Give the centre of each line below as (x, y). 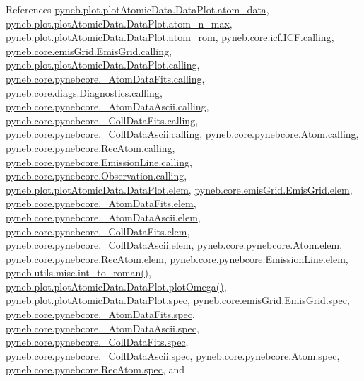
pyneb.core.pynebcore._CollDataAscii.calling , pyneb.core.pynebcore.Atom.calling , (182, 134)
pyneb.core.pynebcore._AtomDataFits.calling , (105, 78)
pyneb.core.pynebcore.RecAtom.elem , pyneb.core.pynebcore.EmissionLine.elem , (177, 258)
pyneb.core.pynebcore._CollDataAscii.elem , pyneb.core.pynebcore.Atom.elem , (174, 245)
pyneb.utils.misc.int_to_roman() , (78, 272)
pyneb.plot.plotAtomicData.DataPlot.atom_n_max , (119, 23)
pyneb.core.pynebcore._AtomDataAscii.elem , (103, 217)
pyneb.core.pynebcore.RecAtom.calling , (90, 147)
